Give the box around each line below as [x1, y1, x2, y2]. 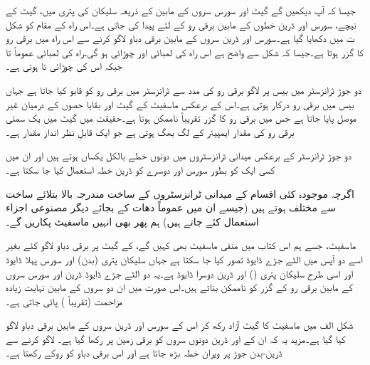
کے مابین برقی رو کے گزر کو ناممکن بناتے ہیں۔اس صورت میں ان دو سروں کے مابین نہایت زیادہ [6, 280, 353, 295]
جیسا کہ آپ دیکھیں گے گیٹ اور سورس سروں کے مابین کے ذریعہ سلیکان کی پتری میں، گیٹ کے [6, 3, 356, 17]
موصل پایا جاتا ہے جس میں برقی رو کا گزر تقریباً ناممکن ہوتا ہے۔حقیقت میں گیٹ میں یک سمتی [6, 110, 357, 125]
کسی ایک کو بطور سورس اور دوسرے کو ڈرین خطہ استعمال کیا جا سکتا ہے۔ [6, 162, 275, 176]
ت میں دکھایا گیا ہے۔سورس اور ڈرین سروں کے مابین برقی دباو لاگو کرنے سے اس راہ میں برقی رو [6, 31, 355, 46]
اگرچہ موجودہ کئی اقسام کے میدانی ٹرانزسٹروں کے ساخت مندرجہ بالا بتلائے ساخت [6, 186, 354, 201]
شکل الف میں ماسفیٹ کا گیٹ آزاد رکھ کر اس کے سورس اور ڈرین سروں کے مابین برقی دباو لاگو [6, 317, 354, 332]
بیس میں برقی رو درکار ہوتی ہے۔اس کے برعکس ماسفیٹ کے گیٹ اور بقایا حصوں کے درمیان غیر [6, 96, 354, 111]
